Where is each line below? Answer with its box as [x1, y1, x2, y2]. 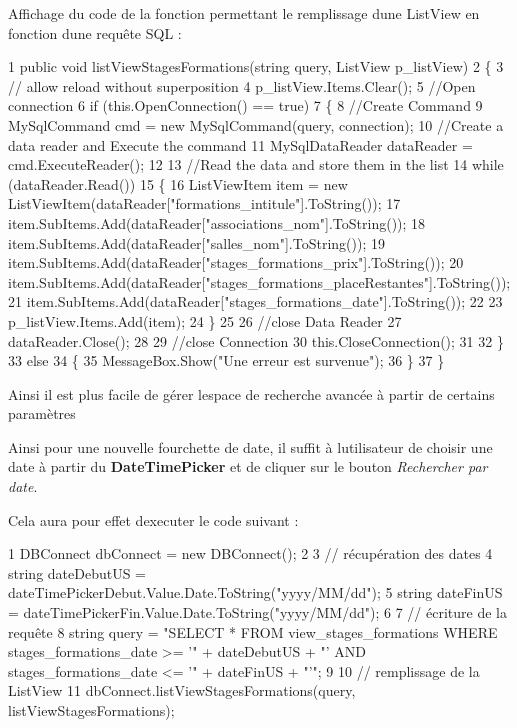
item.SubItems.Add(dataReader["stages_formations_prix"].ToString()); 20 [8, 252, 464, 273]
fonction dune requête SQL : [8, 22, 182, 43]
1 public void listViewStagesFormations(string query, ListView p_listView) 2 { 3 [8, 56, 504, 77]
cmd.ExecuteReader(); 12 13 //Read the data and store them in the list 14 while [8, 154, 504, 175]
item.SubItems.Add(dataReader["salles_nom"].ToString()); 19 [8, 232, 385, 253]
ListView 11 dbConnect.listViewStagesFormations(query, [8, 680, 356, 701]
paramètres [8, 403, 76, 424]
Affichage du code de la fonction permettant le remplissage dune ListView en [8, 3, 480, 23]
